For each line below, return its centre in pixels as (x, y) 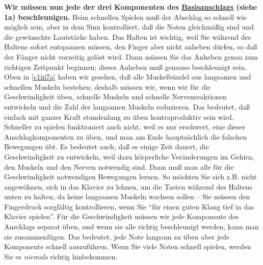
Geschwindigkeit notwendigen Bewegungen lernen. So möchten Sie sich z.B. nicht (130, 177)
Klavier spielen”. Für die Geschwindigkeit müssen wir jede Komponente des (122, 216)
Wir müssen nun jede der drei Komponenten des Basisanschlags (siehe (131, 7)
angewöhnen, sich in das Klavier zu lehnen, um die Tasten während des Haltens (128, 186)
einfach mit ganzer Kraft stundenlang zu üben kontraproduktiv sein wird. (119, 116)
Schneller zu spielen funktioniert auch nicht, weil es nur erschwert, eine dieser (125, 127)
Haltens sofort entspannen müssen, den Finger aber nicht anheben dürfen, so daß (131, 47)
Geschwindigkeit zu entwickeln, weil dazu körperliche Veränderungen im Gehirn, (129, 156)
